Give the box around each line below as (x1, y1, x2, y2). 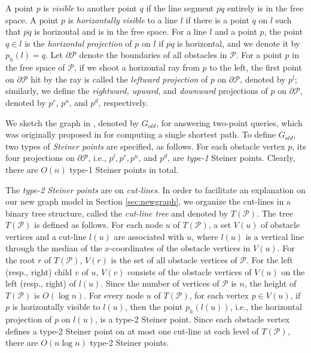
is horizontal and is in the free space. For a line (34, 25, 207, 38)
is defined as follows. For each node (34, 218, 163, 231)
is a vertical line (245, 230, 304, 242)
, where (191, 230, 218, 242)
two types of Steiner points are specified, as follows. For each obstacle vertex (5, 139, 285, 152)
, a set (208, 218, 231, 231)
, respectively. (98, 96, 148, 108)
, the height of (244, 277, 297, 290)
